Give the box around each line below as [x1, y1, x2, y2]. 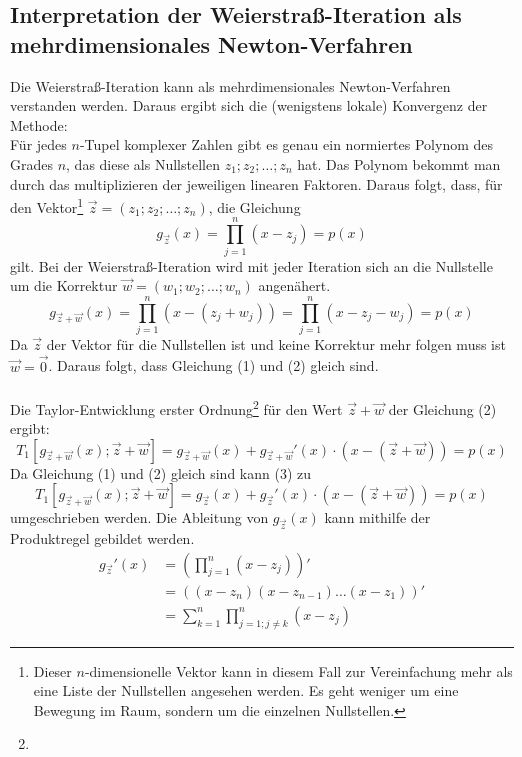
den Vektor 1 [10, 194, 84, 217]
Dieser [33, 660, 72, 681]
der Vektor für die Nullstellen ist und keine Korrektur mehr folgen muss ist [46, 333, 506, 354]
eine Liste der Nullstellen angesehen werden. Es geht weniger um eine [33, 680, 459, 701]
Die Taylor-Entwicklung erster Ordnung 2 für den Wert [10, 395, 343, 419]
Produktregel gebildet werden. [10, 528, 195, 549]
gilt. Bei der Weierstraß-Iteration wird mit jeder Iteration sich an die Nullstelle [10, 255, 493, 276]
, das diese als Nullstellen [66, 153, 220, 174]
